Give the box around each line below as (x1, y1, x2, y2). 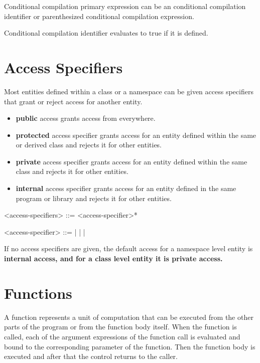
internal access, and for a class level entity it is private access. (4, 253, 223, 264)
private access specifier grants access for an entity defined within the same (16, 156, 247, 166)
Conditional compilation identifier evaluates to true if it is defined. (4, 28, 208, 38)
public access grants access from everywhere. (16, 113, 156, 123)
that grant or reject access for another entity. (4, 96, 143, 106)
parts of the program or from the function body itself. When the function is (4, 321, 237, 332)
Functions (4, 282, 72, 303)
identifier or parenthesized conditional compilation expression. (4, 11, 194, 21)
